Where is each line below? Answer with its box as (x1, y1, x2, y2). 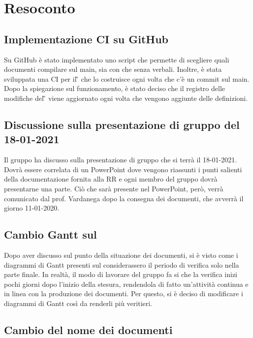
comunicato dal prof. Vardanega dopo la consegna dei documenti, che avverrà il (4, 193, 244, 203)
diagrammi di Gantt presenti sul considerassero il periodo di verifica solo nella (4, 259, 239, 270)
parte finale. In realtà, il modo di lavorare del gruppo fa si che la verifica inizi (4, 269, 237, 279)
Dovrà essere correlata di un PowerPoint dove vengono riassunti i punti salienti (4, 164, 242, 174)
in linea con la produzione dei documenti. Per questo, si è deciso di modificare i (4, 288, 243, 299)
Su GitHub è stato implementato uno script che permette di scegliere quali (4, 54, 229, 64)
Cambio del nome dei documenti (4, 322, 173, 337)
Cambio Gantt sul (4, 227, 97, 242)
